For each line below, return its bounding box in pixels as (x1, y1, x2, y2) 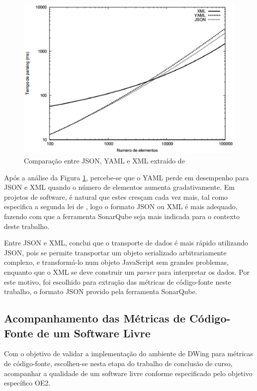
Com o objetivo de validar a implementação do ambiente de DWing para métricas (4, 348, 253, 359)
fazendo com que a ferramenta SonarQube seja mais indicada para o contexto (4, 211, 240, 221)
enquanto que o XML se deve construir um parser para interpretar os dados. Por (4, 266, 250, 277)
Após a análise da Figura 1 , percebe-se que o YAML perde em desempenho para (4, 172, 249, 182)
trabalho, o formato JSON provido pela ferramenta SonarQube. (4, 286, 197, 297)
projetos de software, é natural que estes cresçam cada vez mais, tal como (4, 191, 228, 202)
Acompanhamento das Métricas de (4, 311, 185, 326)
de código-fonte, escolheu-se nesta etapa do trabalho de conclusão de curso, (4, 358, 233, 368)
